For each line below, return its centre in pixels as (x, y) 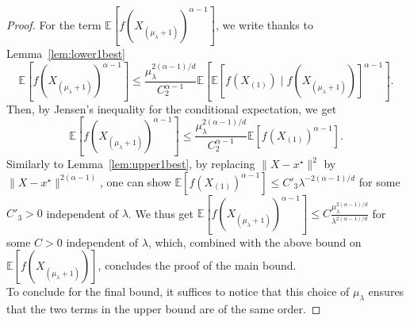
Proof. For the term (54, 24)
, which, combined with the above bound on (255, 241)
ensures (386, 291)
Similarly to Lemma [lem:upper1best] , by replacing (131, 164)
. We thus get (161, 213)
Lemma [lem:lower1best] (66, 53)
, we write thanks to (264, 24)
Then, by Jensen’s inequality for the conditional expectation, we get (172, 108)
